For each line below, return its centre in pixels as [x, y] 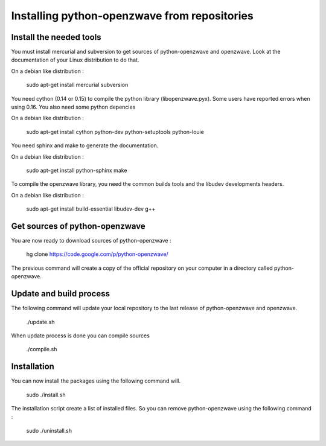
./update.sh [40, 322]
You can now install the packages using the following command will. [96, 381]
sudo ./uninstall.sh [49, 430]
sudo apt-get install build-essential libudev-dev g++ [91, 209]
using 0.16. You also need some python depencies [73, 107]
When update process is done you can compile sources [81, 336]
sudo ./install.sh [46, 395]
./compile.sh [42, 349]
